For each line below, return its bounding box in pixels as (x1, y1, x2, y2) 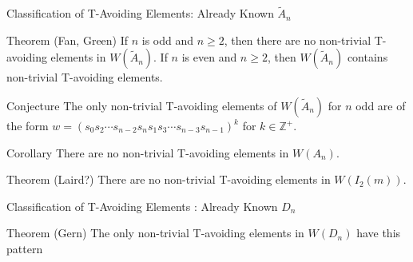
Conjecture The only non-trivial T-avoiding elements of (6, 97, 277, 113)
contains (347, 49, 388, 65)
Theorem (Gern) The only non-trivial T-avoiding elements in (6, 224, 304, 241)
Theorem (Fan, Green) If (6, 31, 129, 48)
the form (6, 117, 49, 133)
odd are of (355, 97, 406, 113)
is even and (181, 49, 237, 65)
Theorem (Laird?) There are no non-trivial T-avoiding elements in (6, 171, 331, 188)
